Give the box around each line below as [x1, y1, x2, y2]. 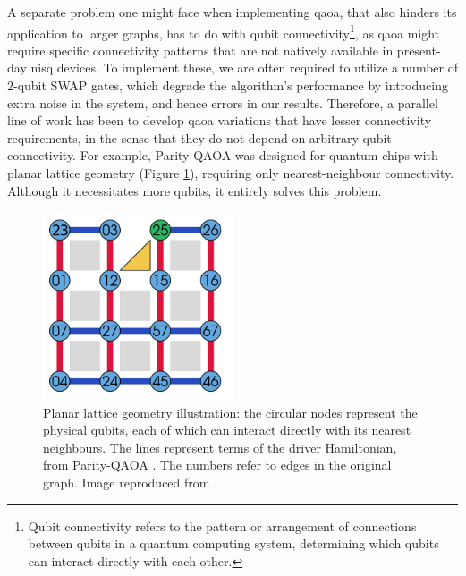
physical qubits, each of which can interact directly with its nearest [43, 420, 411, 439]
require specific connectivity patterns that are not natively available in [7, 40, 394, 59]
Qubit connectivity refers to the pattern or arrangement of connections [28, 516, 417, 535]
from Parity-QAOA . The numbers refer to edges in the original [43, 455, 392, 474]
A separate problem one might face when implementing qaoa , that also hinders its [7, 3, 457, 21]
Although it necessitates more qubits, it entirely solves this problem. [7, 181, 382, 199]
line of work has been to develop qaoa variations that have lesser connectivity [7, 111, 432, 130]
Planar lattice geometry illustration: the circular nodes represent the [43, 402, 418, 421]
